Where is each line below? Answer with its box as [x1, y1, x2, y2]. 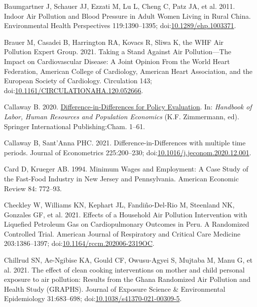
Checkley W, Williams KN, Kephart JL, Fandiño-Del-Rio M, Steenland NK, [4, 200, 235, 210]
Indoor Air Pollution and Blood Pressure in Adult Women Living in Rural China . [4, 10, 251, 21]
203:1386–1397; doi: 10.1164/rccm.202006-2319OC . [4, 238, 154, 248]
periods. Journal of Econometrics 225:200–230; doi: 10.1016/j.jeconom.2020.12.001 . [4, 147, 252, 157]
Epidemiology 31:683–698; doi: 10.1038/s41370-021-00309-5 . [4, 293, 182, 304]
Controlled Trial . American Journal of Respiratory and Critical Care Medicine [4, 228, 241, 239]
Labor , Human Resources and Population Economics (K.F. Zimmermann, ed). [4, 111, 239, 121]
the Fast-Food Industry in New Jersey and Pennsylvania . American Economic [4, 173, 239, 183]
